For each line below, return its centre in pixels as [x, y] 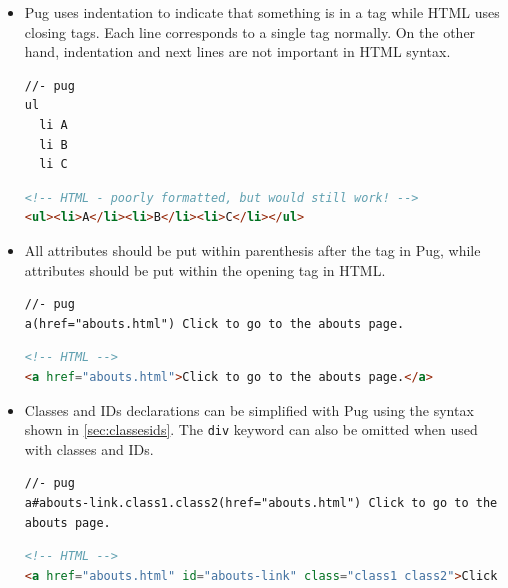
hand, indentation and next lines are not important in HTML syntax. [237, 51]
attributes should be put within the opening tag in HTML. [205, 269]
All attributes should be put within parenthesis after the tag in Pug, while [252, 249]
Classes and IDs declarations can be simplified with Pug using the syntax [249, 409]
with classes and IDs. [89, 448]
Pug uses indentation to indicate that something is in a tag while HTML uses [262, 12]
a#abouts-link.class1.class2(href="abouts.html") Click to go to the [261, 502]
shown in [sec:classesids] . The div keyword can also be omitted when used [251, 429]
